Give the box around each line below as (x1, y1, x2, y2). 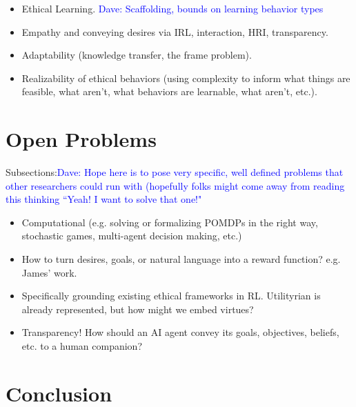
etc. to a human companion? (21, 339, 143, 353)
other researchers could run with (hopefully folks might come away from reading (6, 178, 345, 192)
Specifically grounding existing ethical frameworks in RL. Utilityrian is (21, 288, 321, 303)
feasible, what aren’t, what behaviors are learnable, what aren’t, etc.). (21, 84, 317, 99)
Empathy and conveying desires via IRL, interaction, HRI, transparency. (21, 24, 328, 39)
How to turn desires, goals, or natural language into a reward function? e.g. (21, 252, 341, 266)
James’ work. (21, 265, 77, 279)
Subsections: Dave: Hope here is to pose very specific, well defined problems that (6, 165, 344, 179)
